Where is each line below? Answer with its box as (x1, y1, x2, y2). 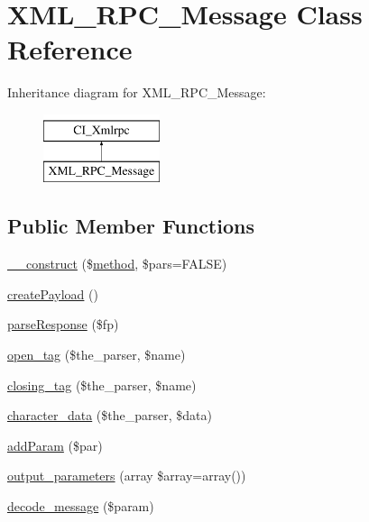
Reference (7, 31, 133, 68)
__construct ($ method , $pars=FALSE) (7, 254, 227, 273)
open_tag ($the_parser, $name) (7, 345, 186, 364)
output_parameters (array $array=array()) (7, 466, 246, 485)
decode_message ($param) (7, 497, 154, 516)
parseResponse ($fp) (7, 315, 119, 334)
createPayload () (7, 284, 98, 303)
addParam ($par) (7, 435, 103, 454)
